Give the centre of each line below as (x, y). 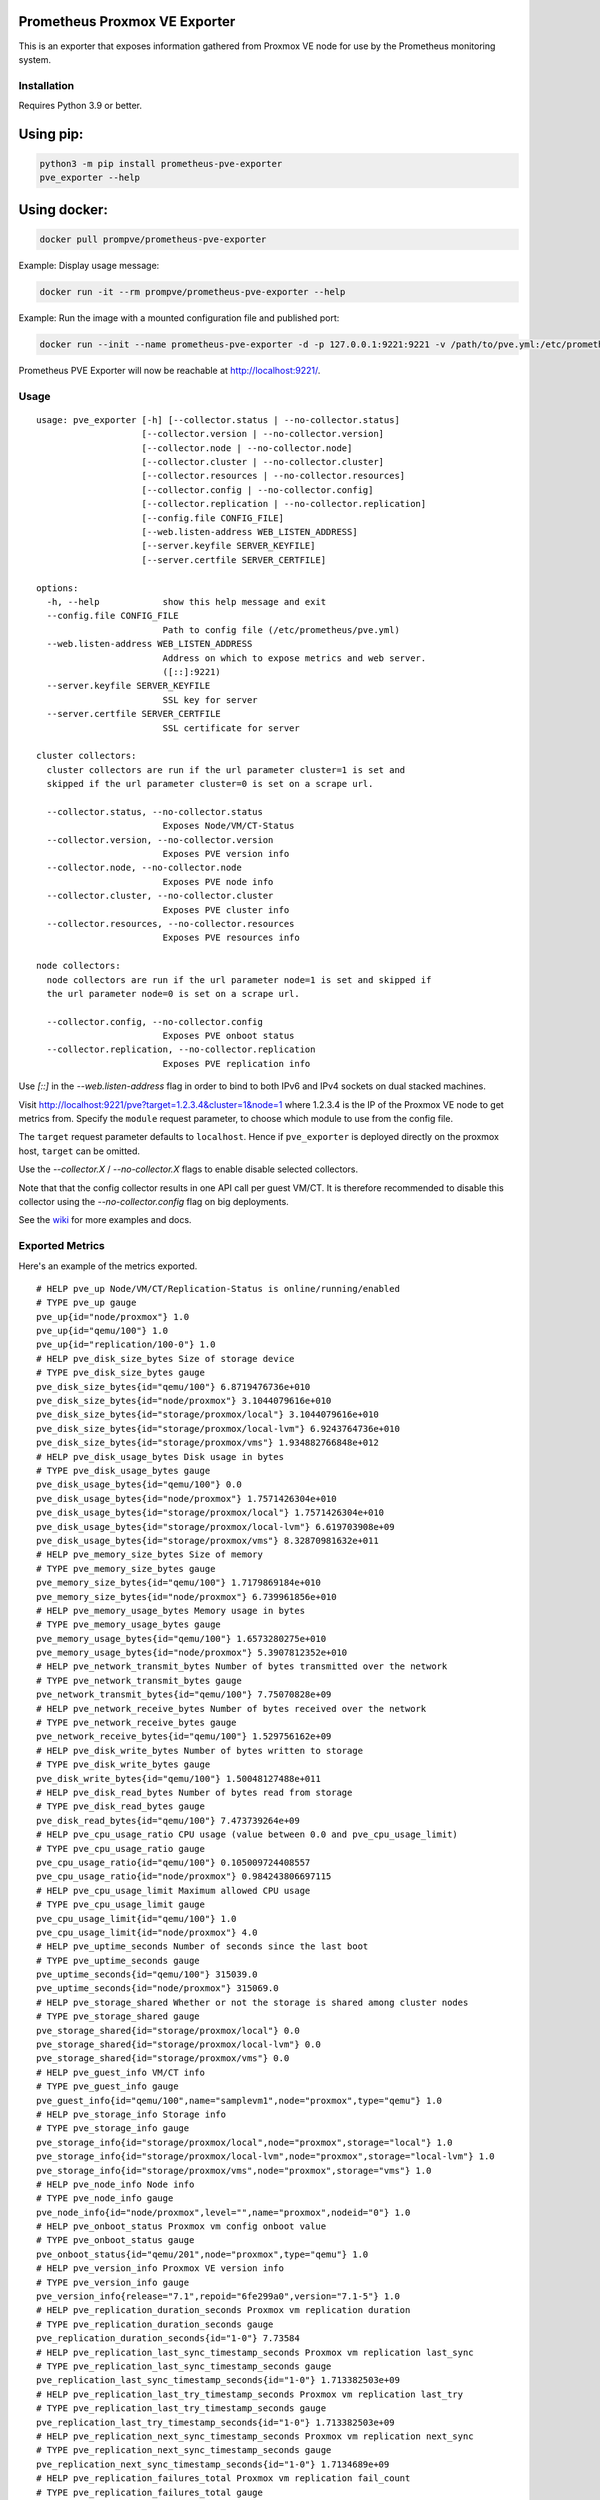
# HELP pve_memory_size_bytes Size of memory (150, 1554)
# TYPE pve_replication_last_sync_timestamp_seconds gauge (184, 2366)
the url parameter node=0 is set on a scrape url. (173, 993)
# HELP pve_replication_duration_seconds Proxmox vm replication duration (223, 2310)
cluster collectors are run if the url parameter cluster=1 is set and (226, 769)
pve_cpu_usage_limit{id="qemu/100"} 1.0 (136, 1918)
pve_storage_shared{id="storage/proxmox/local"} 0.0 (168, 2030)
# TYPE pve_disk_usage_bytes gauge (123, 1470)
